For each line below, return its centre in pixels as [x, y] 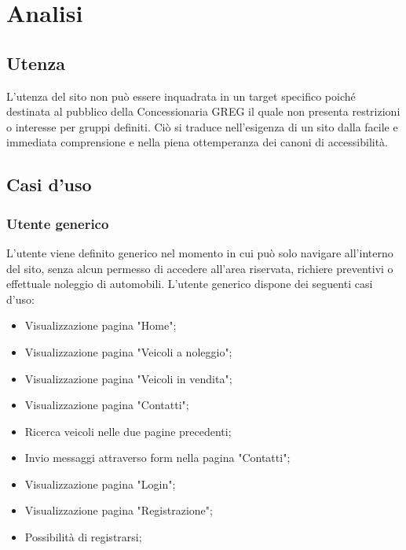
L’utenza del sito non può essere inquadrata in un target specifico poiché [181, 96]
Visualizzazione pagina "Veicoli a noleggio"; [128, 351]
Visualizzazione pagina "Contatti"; [107, 405]
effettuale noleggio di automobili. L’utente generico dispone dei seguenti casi [190, 284]
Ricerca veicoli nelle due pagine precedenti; [128, 431]
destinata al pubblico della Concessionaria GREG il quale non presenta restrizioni [203, 111]
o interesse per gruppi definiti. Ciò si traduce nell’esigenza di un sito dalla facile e [202, 126]
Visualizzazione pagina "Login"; [100, 484]
